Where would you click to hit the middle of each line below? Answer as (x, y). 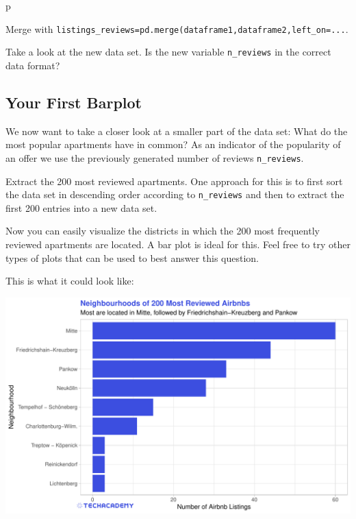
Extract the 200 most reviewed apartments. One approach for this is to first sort (174, 181)
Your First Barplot (74, 102)
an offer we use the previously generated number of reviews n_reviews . (155, 157)
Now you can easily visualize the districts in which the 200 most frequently (163, 231)
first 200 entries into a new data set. (81, 207)
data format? (33, 65)
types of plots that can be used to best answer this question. (132, 257)
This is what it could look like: (70, 281)
